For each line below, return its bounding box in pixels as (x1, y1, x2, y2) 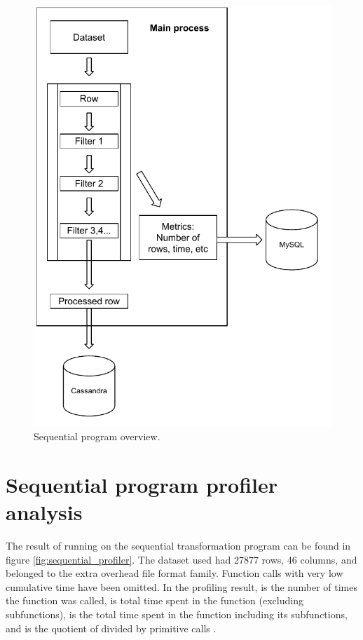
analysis (6, 498, 83, 526)
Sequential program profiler (6, 470, 278, 498)
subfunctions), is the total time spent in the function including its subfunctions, (6, 607, 348, 622)
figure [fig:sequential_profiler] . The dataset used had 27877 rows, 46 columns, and (6, 552, 357, 566)
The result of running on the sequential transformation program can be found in (6, 538, 351, 553)
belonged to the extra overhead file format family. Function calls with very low (6, 566, 343, 580)
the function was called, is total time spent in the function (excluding (6, 593, 303, 608)
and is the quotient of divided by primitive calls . (6, 620, 217, 635)
